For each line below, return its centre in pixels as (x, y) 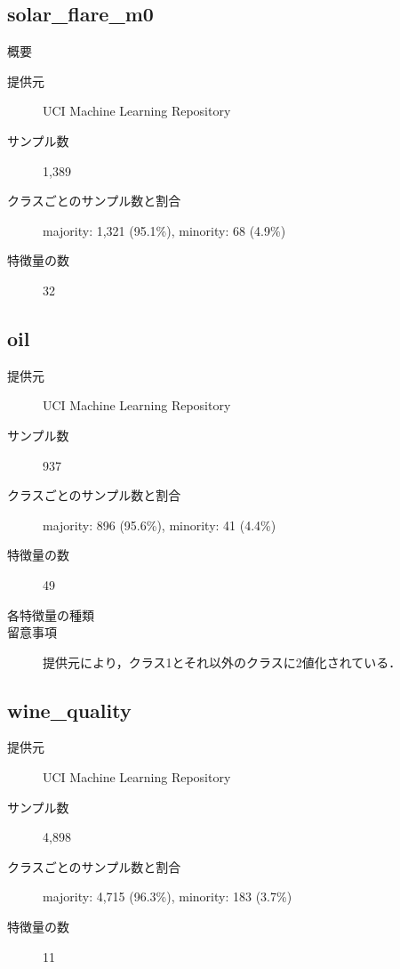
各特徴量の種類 (51, 614)
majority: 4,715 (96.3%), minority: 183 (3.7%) (168, 896)
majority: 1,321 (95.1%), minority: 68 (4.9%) (164, 230)
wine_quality (69, 710)
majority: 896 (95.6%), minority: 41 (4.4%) (160, 525)
